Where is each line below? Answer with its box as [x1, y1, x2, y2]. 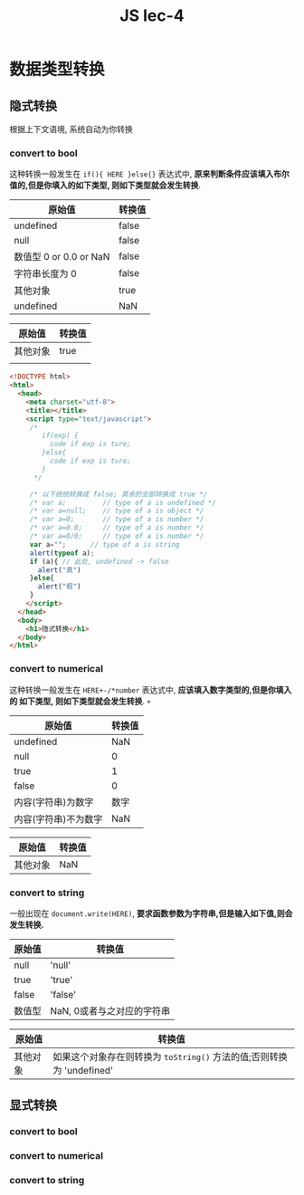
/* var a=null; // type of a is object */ [29, 506, 204, 516]
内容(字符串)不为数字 [14, 812, 103, 825]
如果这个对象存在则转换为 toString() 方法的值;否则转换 [52, 1050, 288, 1063]
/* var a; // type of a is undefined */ [29, 498, 217, 507]
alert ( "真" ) [37, 565, 81, 575]
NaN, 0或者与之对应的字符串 [50, 1004, 171, 1017]
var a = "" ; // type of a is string [29, 540, 180, 549]
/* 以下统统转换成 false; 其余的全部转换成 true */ [29, 490, 208, 499]
